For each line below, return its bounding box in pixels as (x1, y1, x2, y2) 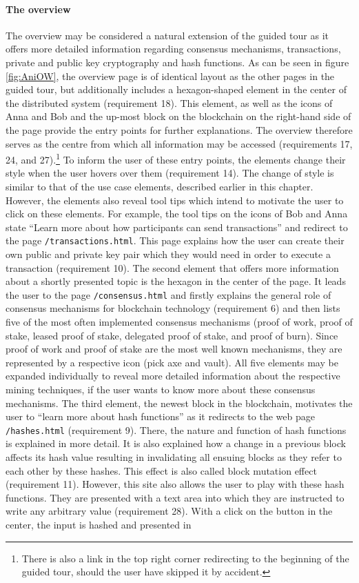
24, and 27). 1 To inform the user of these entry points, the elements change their (6, 150, 346, 166)
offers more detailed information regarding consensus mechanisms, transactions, (6, 41, 341, 56)
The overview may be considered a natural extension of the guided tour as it (6, 28, 329, 42)
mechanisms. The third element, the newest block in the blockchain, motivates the (6, 395, 353, 410)
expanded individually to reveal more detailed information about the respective (6, 368, 340, 383)
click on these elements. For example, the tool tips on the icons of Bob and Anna (6, 206, 348, 221)
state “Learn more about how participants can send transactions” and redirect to (6, 219, 348, 234)
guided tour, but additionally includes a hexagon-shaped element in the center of (6, 82, 347, 97)
